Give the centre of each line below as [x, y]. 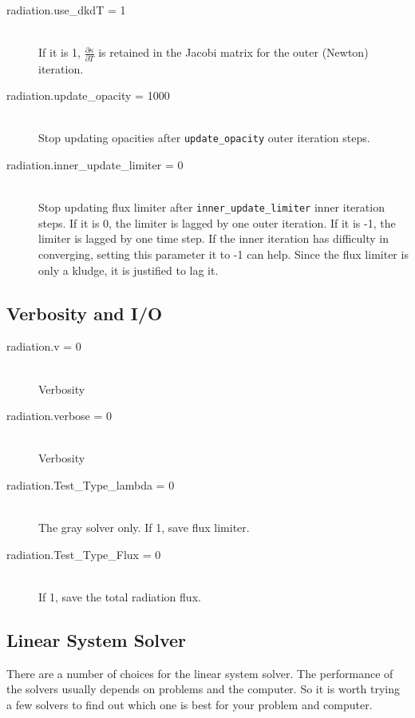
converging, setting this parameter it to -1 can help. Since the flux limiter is [223, 254]
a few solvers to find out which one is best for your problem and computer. [190, 704]
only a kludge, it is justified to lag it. [128, 270]
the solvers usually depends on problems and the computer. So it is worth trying [204, 689]
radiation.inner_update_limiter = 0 [95, 164]
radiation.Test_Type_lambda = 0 [91, 484]
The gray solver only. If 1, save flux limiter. [144, 528]
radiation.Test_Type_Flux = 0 [84, 554]
